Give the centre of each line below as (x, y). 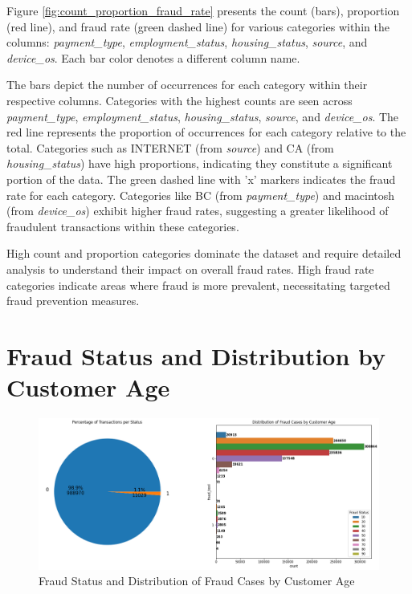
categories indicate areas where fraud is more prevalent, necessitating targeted (198, 285)
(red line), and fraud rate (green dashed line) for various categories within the (198, 26)
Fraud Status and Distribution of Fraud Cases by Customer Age (197, 581)
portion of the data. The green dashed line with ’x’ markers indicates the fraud (201, 179)
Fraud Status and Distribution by (196, 355)
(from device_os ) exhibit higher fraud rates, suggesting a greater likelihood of (198, 211)
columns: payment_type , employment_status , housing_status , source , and (187, 42)
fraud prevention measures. (73, 301)
